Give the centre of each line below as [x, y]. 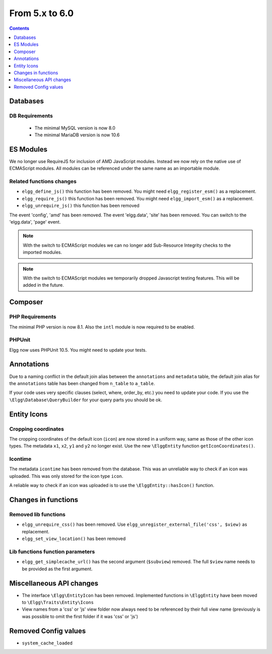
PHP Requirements [33, 317]
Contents [19, 28]
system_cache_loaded [47, 643]
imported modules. [43, 252]
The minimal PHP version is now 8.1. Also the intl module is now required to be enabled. [102, 327]
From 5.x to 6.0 [42, 13]
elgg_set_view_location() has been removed [74, 539]
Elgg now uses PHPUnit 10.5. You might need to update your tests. [78, 350]
